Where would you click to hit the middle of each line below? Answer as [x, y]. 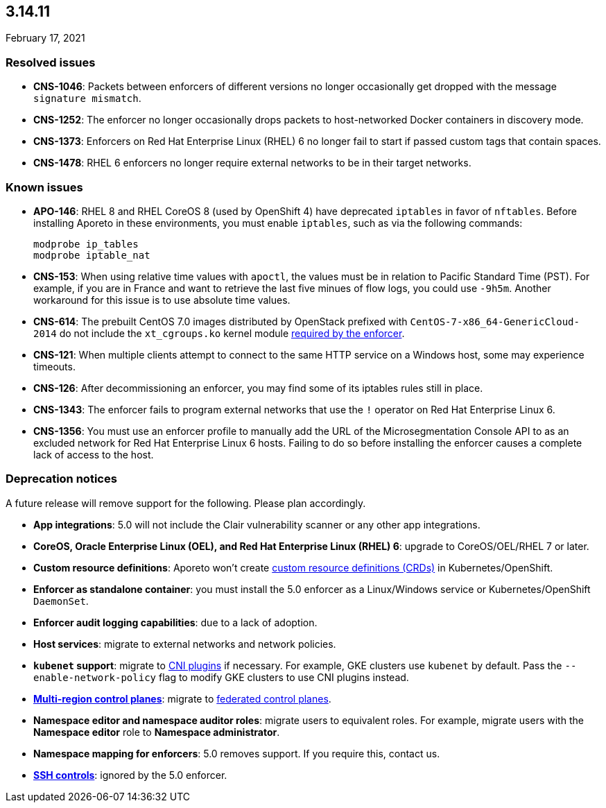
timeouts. [54, 366]
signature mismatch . [87, 98]
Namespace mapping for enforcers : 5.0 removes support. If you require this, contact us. [237, 753]
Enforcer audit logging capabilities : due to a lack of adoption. [175, 622]
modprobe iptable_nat [92, 255]
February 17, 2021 [45, 38]
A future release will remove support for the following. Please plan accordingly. [186, 503]
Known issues [44, 187]
